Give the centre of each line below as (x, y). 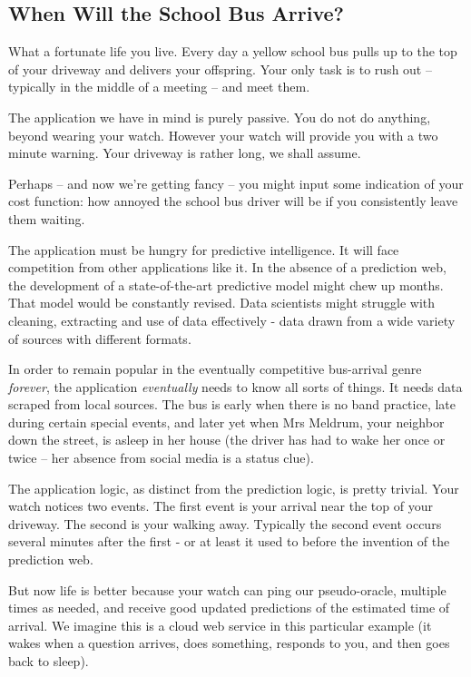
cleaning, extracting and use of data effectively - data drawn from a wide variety (232, 320)
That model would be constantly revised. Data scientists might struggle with (222, 303)
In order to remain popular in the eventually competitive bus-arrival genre (215, 369)
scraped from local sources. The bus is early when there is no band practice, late (232, 404)
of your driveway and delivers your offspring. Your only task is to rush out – (220, 69)
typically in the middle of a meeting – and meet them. (159, 87)
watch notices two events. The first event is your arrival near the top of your (221, 506)
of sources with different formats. (100, 338)
